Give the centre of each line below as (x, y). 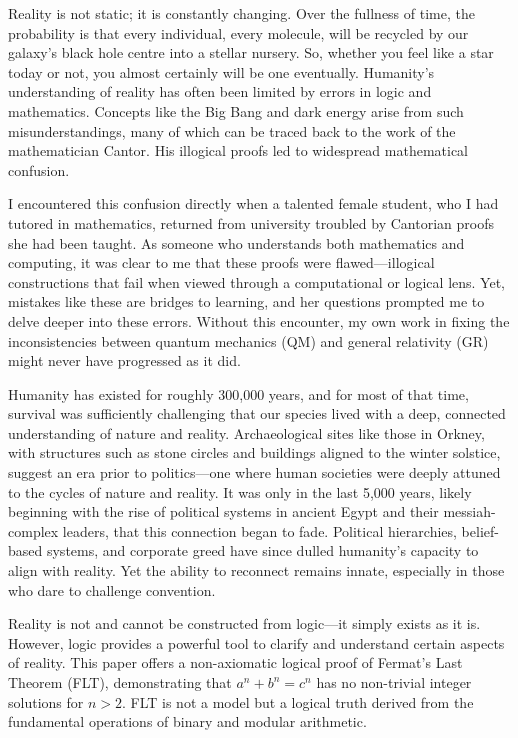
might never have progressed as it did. (124, 360)
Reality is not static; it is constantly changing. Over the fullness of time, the (241, 13)
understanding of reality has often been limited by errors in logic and (220, 91)
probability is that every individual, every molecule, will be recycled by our (238, 32)
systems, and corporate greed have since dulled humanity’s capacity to (262, 550)
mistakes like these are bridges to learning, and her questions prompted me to (246, 301)
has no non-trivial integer (394, 682)
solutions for (46, 701)
